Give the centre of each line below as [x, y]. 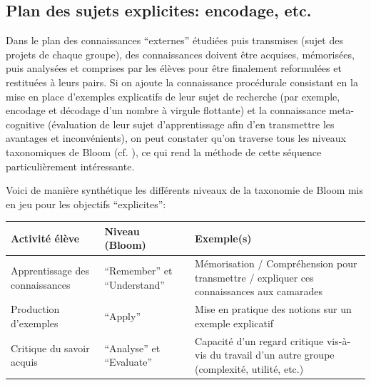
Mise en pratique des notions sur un [273, 309]
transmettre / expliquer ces [254, 277]
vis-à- [339, 340]
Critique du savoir [50, 348]
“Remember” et [138, 271]
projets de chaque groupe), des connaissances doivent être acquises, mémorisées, [180, 54]
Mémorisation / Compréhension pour [276, 263]
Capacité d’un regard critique [259, 340]
